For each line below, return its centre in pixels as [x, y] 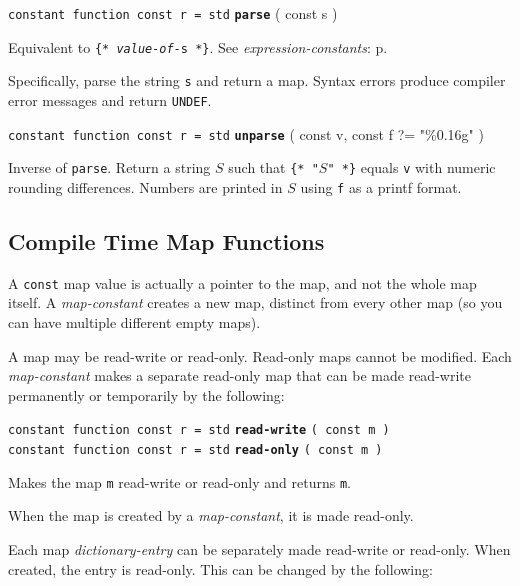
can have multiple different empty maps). [134, 322]
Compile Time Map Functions [166, 240]
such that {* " [273, 167]
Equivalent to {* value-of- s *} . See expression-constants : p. [198, 46]
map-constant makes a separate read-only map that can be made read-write [239, 375]
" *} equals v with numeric [411, 167]
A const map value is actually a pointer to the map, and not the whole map [242, 282]
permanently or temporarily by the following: [146, 394]
